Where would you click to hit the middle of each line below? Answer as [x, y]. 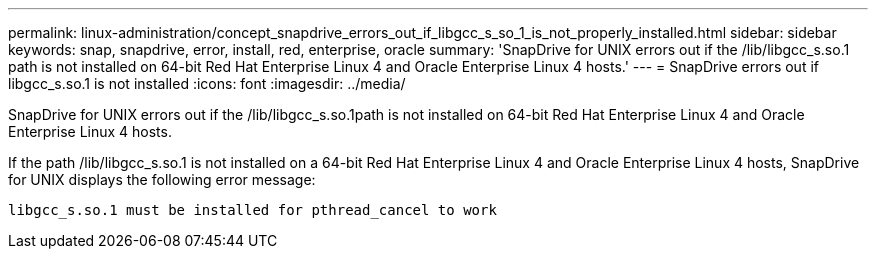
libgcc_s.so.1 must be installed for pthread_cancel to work [252, 210]
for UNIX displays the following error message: [162, 179]
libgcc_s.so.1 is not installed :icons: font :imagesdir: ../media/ [207, 83]
